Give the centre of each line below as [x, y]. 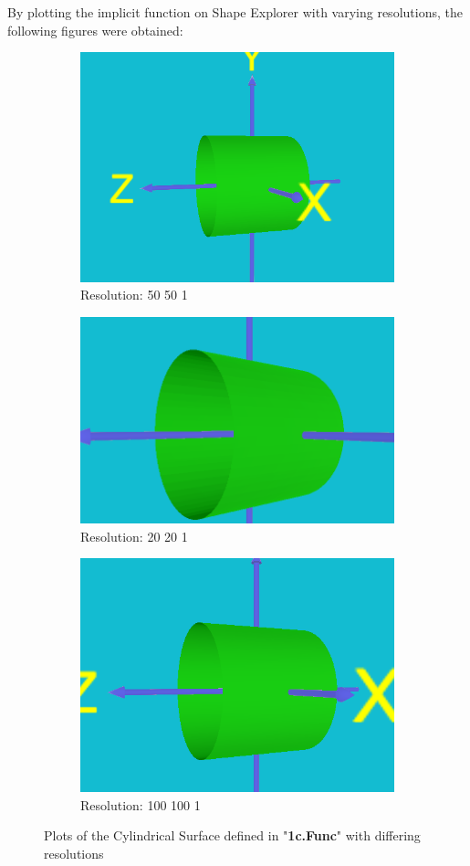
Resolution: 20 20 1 [134, 536]
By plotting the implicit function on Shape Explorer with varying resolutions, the [235, 12]
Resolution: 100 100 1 [141, 804]
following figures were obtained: [95, 30]
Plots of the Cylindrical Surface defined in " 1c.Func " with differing [232, 835]
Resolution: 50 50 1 [134, 295]
